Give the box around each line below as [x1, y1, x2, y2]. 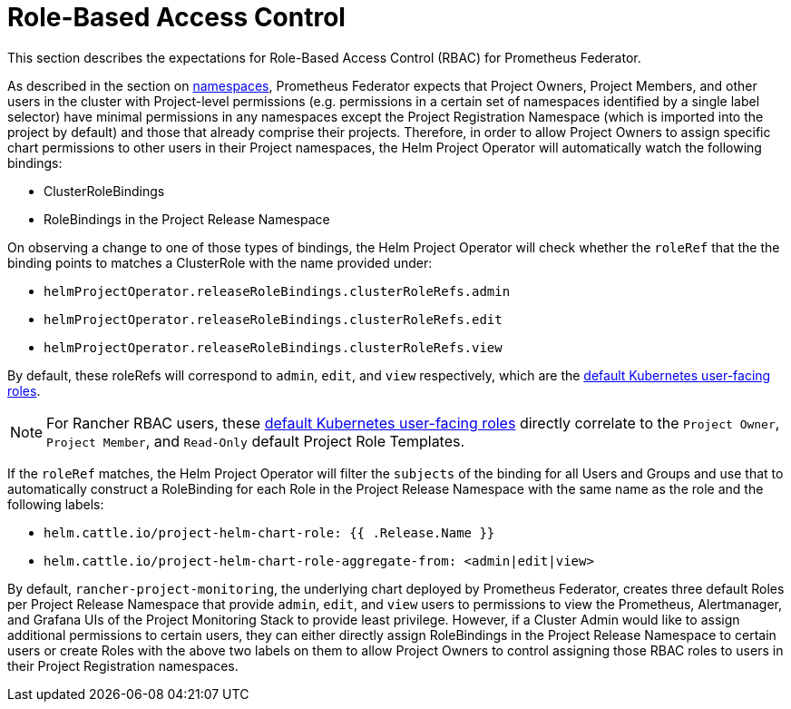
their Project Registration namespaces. [7, 657, 239, 674]
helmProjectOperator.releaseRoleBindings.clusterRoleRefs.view [44, 340, 503, 355]
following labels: [7, 496, 104, 512]
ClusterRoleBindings [44, 182, 165, 199]
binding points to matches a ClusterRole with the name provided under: [7, 254, 433, 271]
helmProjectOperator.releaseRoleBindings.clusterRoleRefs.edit [44, 311, 503, 327]
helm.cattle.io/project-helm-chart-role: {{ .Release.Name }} [44, 525, 495, 540]
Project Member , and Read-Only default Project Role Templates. [46, 431, 465, 450]
